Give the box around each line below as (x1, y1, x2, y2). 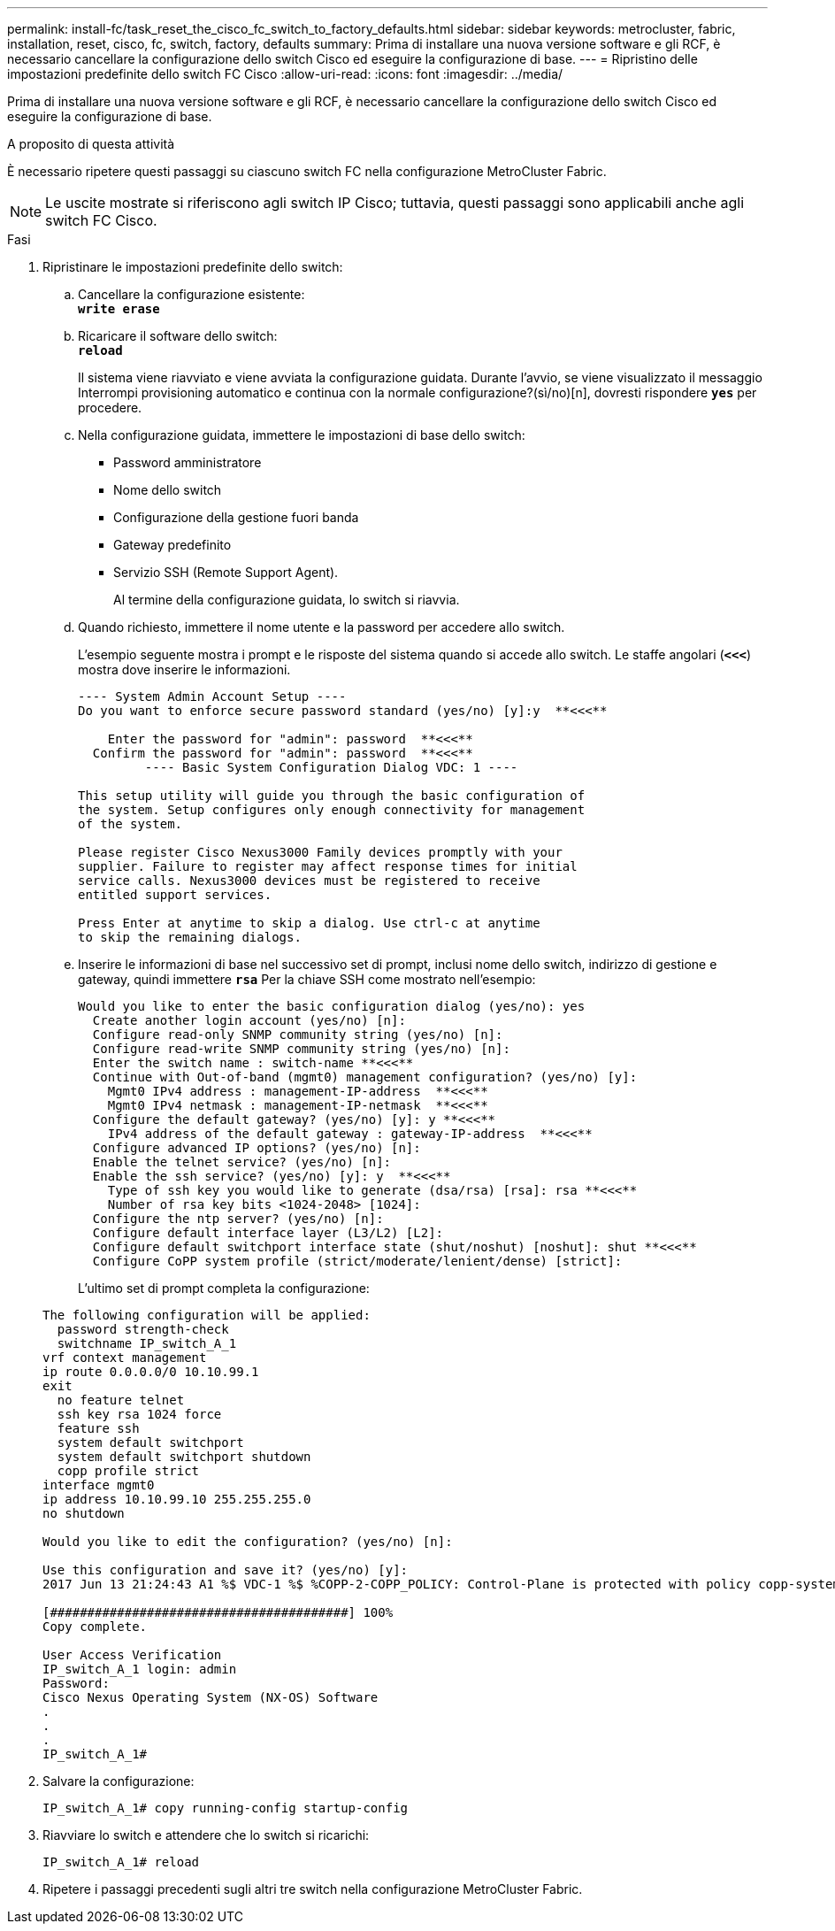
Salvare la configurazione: (42, 1773, 195, 1789)
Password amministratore (113, 455, 262, 470)
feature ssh (57, 1421, 140, 1435)
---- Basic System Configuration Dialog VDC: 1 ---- (144, 760, 518, 774)
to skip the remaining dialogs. (78, 930, 302, 944)
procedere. (78, 400, 142, 415)
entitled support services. (78, 888, 272, 902)
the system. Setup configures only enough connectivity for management (78, 803, 586, 817)
